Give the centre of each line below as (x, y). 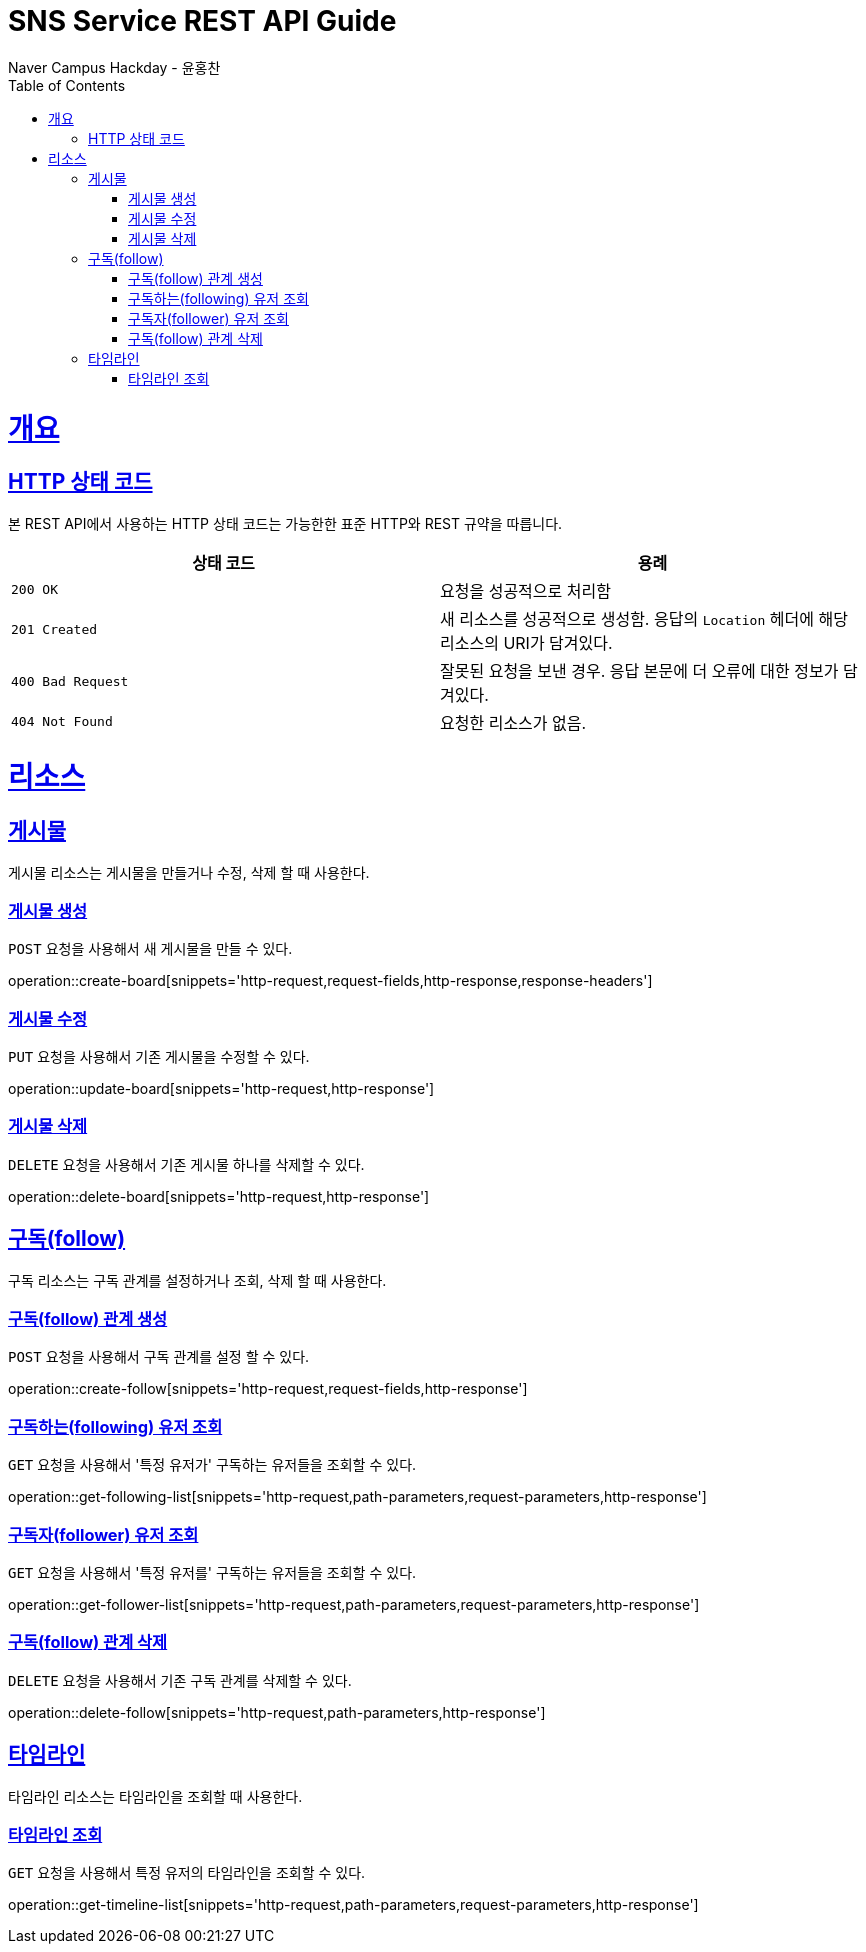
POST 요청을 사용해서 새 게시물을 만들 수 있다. (150, 949)
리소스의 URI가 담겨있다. (526, 642)
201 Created (54, 630)
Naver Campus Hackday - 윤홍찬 (114, 67)
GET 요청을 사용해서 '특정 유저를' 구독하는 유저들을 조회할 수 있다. (212, 1572)
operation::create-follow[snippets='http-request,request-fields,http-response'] (268, 1389)
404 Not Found (62, 722)
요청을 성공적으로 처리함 (525, 590)
